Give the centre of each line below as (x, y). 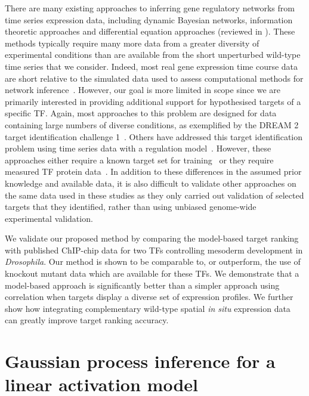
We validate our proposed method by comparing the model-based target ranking (152, 238)
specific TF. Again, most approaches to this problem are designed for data (141, 113)
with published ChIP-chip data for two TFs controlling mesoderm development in (154, 250)
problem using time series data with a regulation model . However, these (138, 148)
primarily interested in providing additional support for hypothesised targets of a (153, 101)
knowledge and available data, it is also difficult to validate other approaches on (151, 183)
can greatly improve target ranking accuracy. (87, 320)
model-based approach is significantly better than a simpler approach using (142, 285)
